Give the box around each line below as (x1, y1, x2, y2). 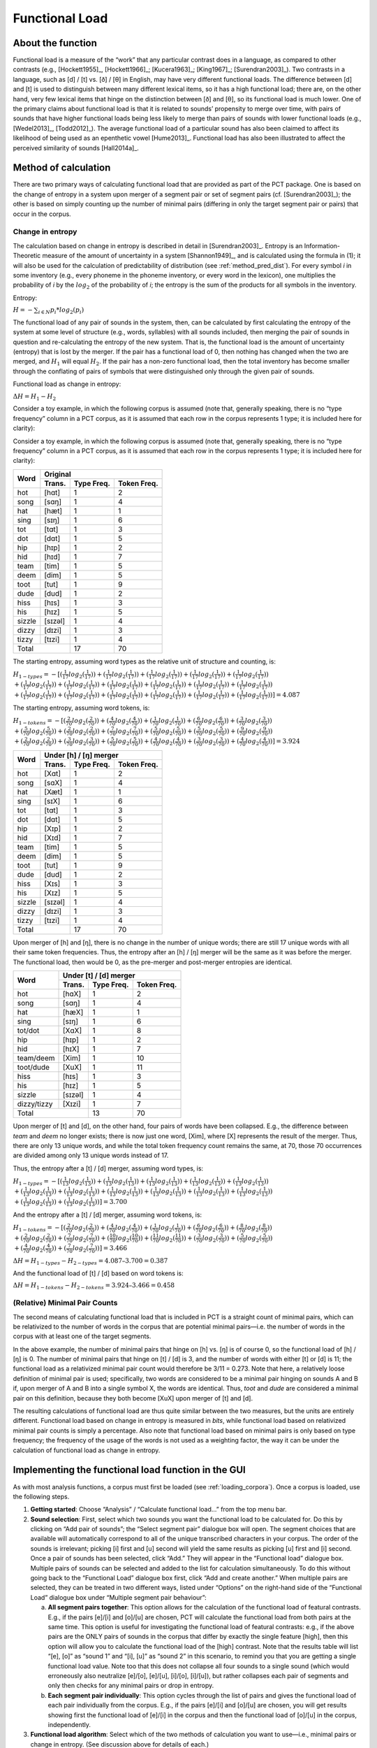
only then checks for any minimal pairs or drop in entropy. (47, 1682, 214, 1690)
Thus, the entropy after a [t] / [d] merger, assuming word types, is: (13, 1164, 204, 1173)
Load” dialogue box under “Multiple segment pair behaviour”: (30, 1593, 207, 1601)
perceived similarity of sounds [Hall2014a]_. (13, 143, 140, 152)
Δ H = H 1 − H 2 (13, 392, 57, 402)
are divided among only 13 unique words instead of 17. (13, 1151, 169, 1160)
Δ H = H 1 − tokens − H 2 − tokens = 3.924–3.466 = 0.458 (13, 1282, 175, 1291)
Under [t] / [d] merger (63, 970, 135, 980)
